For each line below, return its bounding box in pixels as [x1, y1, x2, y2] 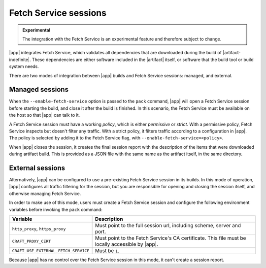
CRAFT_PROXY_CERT [12, 238, 51, 244]
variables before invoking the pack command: [9, 206, 103, 212]
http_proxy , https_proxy [12, 225, 66, 232]
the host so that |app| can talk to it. [9, 112, 80, 118]
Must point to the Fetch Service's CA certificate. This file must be [95, 234, 246, 241]
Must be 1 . [95, 247, 119, 254]
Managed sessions [9, 85, 69, 94]
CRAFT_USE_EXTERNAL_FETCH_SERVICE [12, 248, 90, 253]
